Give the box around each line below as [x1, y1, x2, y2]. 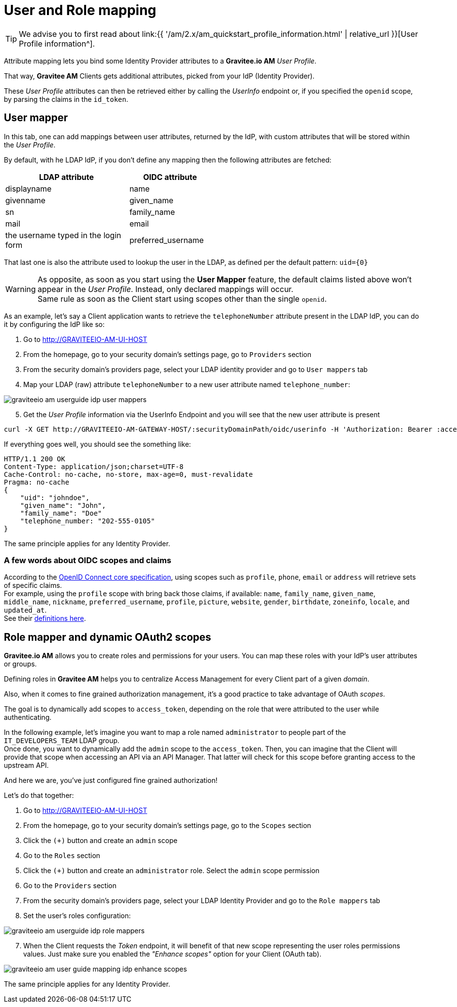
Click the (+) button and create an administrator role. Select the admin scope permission [23, 866, 320, 875]
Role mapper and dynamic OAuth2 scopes [4, 631, 212, 643]
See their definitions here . [4, 614, 86, 623]
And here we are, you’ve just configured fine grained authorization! [4, 776, 218, 785]
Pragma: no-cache [4, 478, 69, 486]
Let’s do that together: [4, 791, 74, 800]
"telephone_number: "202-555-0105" [20, 517, 155, 525]
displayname [5, 183, 52, 194]
